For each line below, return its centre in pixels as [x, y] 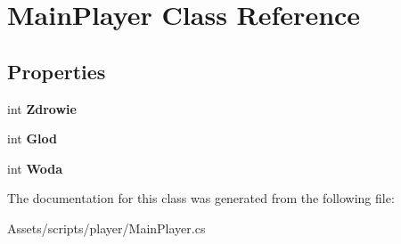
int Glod [32, 138]
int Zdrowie [42, 108]
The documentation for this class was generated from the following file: [201, 198]
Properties [57, 71]
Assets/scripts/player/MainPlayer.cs [106, 228]
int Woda [35, 168]
